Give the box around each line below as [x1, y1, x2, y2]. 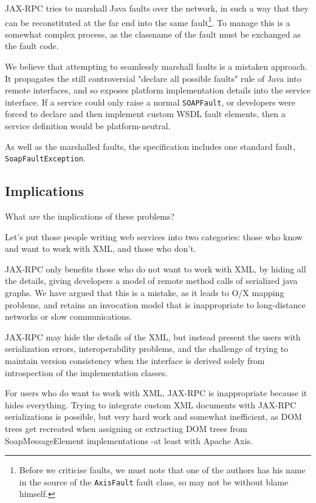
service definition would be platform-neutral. [5, 120, 171, 132]
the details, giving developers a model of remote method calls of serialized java [5, 274, 298, 287]
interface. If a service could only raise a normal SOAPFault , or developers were [5, 95, 295, 108]
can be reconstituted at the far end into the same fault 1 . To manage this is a [5, 14, 290, 29]
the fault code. [5, 39, 59, 52]
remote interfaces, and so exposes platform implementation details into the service [5, 84, 311, 96]
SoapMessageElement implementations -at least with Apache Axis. [5, 434, 253, 447]
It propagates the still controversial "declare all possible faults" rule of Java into [5, 72, 301, 84]
